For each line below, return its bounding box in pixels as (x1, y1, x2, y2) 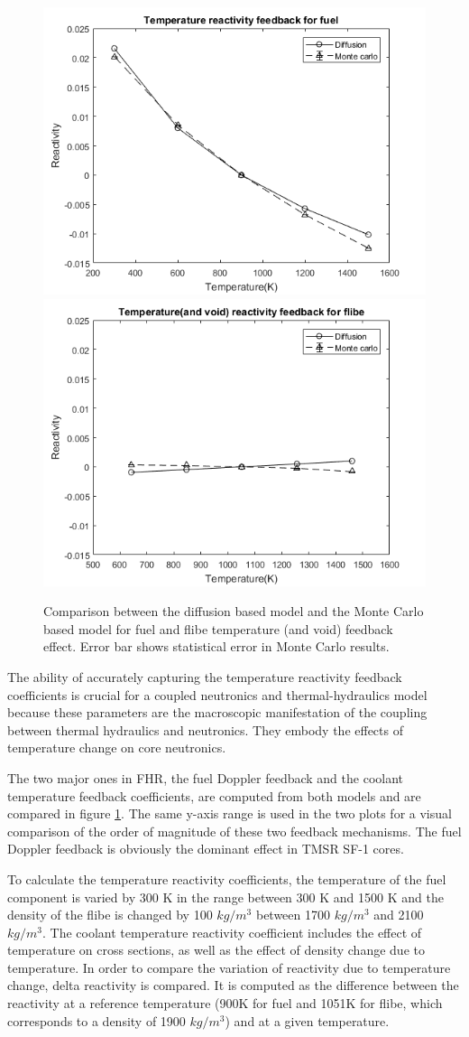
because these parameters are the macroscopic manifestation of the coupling (7, 703, 428, 722)
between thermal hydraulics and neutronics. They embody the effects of (7, 720, 403, 739)
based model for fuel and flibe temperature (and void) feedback (43, 619, 393, 638)
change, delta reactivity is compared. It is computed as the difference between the (7, 976, 459, 995)
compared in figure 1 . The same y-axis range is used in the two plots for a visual (7, 804, 452, 823)
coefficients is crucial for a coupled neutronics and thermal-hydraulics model (7, 685, 428, 704)
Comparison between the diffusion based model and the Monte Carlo (43, 602, 424, 621)
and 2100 (373, 905, 424, 924)
